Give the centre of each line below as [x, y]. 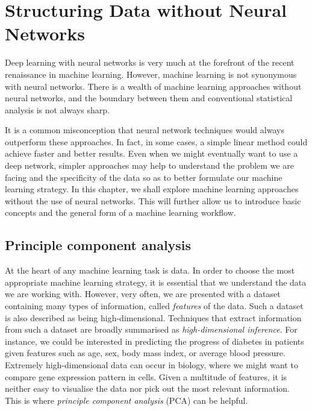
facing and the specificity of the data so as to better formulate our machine [144, 177]
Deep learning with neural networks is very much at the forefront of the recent [150, 62]
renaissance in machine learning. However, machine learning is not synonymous [151, 74]
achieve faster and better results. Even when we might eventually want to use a [151, 153]
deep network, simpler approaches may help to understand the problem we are [149, 165]
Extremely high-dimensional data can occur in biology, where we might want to [151, 364]
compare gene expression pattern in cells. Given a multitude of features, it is [146, 376]
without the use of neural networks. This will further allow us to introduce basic [153, 200]
